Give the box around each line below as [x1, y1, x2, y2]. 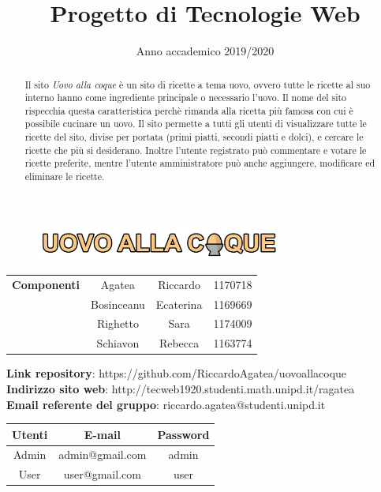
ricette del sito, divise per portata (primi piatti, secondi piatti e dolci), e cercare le [24, 130, 364, 144]
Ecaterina [155, 295, 203, 312]
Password [157, 426, 210, 442]
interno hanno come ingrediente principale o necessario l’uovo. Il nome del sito [24, 91, 347, 104]
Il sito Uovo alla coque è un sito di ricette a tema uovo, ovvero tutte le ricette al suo [24, 77, 371, 91]
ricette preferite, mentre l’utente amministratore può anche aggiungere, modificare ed [24, 156, 375, 170]
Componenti [12, 276, 80, 292]
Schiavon [96, 335, 140, 351]
